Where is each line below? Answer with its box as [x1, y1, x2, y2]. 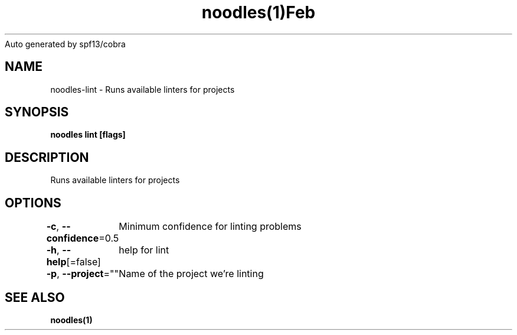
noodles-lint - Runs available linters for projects [50, 84, 235, 95]
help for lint [119, 244, 169, 256]
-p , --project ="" [46, 268, 119, 280]
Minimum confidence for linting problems [119, 220, 302, 233]
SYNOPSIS [5, 105, 69, 120]
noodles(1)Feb [201, 2, 316, 22]
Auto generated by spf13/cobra [5, 38, 126, 49]
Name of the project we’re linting [119, 268, 264, 280]
